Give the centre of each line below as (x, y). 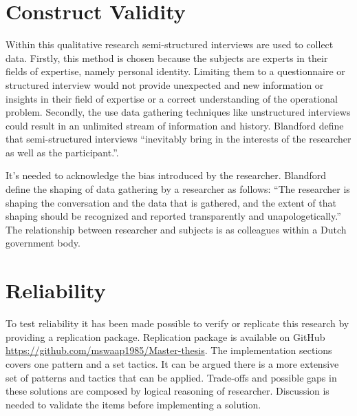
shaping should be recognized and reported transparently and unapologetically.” (173, 216)
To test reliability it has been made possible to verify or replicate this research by (177, 323)
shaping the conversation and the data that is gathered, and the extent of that (171, 202)
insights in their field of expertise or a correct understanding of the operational (172, 98)
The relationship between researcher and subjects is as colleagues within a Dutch (176, 229)
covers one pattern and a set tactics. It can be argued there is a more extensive (172, 363)
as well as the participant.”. (62, 152)
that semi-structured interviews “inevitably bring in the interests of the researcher (178, 139)
